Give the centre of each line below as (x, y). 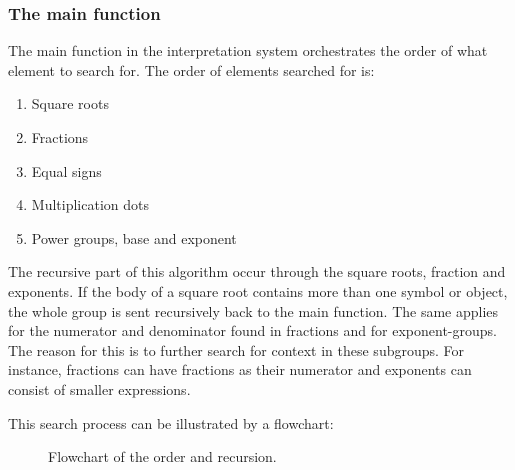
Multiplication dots (90, 204)
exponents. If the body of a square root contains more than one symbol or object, (258, 290)
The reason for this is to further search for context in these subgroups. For (236, 349)
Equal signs (66, 170)
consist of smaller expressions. (99, 388)
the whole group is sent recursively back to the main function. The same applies (253, 310)
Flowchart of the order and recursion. (162, 456)
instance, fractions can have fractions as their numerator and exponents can (240, 369)
